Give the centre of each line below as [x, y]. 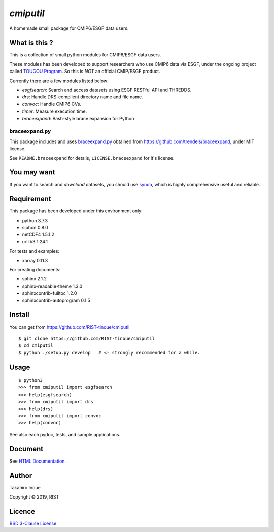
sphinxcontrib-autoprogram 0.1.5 [56, 300]
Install [20, 315]
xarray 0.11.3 [35, 260]
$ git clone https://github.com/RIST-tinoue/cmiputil [87, 338]
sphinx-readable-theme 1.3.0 [52, 286]
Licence [22, 511]
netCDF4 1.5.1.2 [38, 235]
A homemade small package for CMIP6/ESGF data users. [69, 28]
